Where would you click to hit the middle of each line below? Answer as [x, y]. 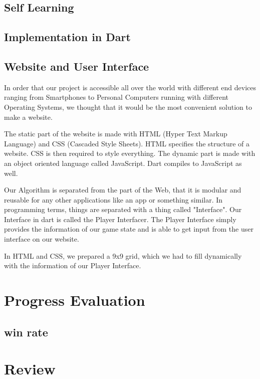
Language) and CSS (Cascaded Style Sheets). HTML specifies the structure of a [127, 143]
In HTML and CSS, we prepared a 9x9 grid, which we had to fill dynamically [123, 255]
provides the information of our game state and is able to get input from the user [129, 229]
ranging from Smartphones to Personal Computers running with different [116, 97]
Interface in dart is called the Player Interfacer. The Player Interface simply [120, 219]
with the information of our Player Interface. [73, 265]
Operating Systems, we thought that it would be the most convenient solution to [128, 107]
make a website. [28, 117]
